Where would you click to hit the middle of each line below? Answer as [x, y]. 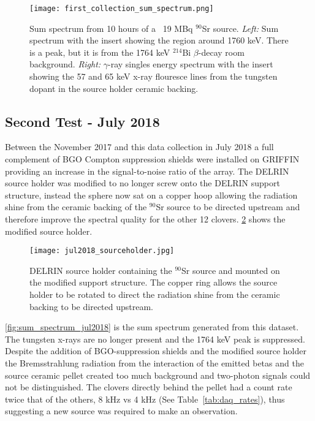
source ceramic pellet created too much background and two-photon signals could [158, 375]
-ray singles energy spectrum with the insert [191, 64]
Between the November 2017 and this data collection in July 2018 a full [139, 147]
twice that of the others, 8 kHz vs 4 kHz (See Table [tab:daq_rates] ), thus [145, 399]
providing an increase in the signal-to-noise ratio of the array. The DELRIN [147, 171]
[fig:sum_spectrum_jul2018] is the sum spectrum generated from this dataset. [152, 327]
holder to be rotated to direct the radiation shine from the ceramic [155, 294]
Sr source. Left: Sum [240, 28]
